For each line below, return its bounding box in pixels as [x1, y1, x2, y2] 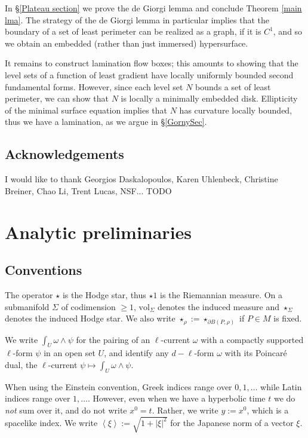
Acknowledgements [5, 145, 124, 163]
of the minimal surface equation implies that [5, 103, 168, 116]
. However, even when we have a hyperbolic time [88, 392, 266, 405]
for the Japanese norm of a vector [170, 416, 294, 428]
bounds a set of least [195, 80, 271, 93]
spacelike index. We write [5, 416, 98, 428]
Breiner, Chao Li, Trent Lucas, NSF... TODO [5, 184, 172, 197]
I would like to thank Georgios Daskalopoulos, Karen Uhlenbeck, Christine [5, 173, 278, 185]
